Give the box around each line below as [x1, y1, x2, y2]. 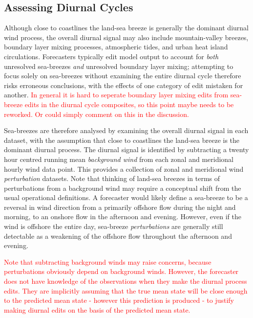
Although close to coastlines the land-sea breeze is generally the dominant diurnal [4, 23, 249, 33]
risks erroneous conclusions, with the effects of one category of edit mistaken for [4, 80, 243, 90]
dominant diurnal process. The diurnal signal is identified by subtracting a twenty [4, 144, 249, 155]
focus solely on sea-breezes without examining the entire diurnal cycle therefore [4, 70, 241, 81]
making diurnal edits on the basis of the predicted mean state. [4, 304, 190, 315]
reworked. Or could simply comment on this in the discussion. [4, 109, 189, 119]
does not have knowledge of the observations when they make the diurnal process [4, 276, 247, 286]
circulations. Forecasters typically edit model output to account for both [4, 51, 219, 61]
